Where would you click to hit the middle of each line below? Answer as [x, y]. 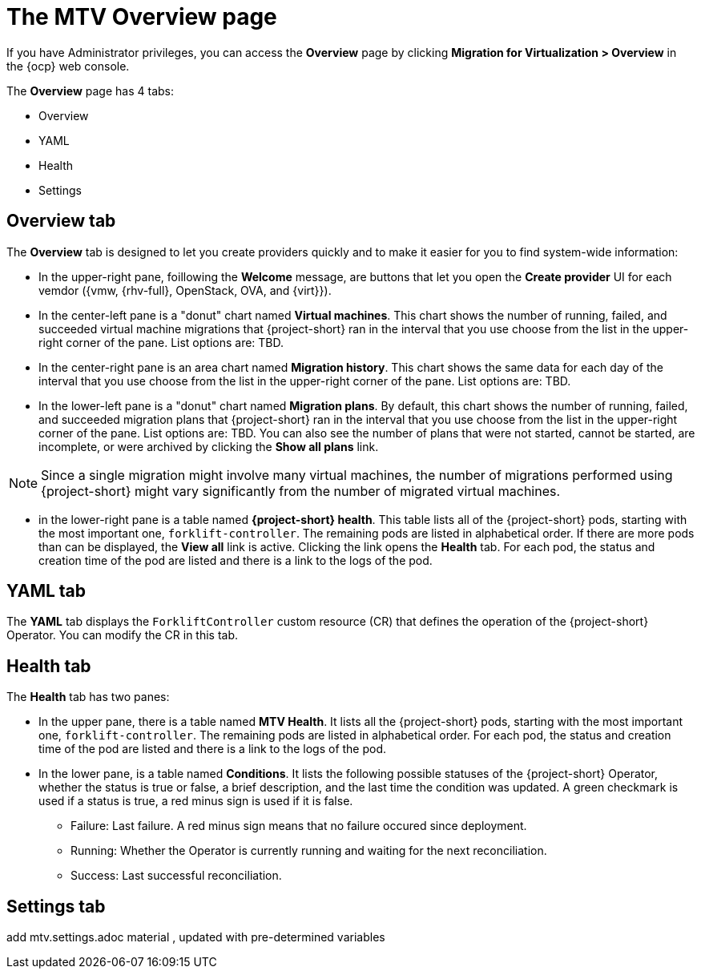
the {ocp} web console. [68, 66]
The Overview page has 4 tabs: [91, 91]
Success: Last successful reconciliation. [176, 876]
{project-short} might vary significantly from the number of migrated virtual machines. [301, 491]
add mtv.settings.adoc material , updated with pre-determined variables [196, 937]
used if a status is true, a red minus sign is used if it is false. [196, 801]
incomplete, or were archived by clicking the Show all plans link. [209, 446]
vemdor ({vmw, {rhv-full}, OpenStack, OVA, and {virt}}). [185, 290]
